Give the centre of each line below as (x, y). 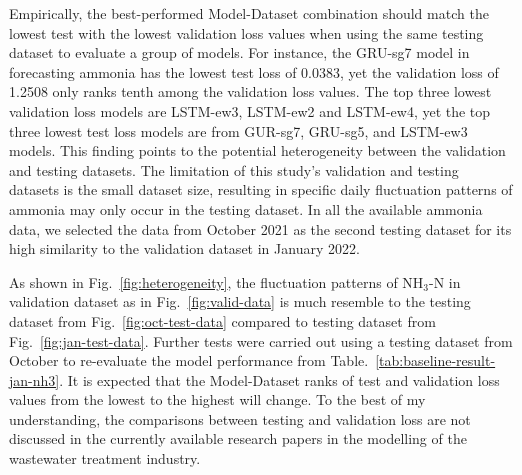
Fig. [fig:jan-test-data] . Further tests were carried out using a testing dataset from (261, 340)
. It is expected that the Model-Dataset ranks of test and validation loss (279, 379)
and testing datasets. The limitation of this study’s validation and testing (234, 169)
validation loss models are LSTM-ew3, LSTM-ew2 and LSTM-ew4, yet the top (250, 110)
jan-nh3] (34, 379)
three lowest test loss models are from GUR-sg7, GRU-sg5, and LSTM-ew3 (238, 130)
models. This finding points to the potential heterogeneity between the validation (257, 150)
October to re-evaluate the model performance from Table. (189, 360)
